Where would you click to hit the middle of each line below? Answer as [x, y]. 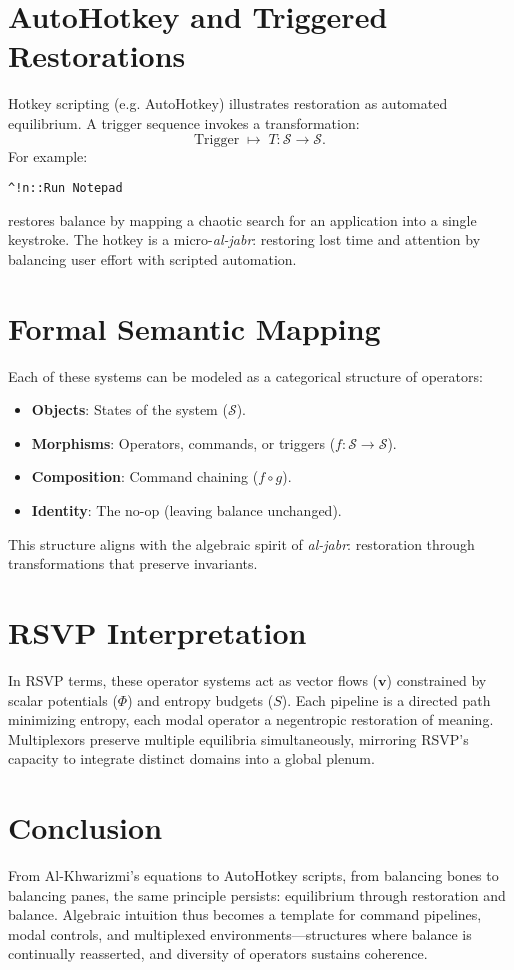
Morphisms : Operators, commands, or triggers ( [183, 442]
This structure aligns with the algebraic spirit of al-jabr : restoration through [241, 543]
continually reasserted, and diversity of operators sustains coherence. [218, 953]
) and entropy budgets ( [200, 699]
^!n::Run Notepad [65, 188]
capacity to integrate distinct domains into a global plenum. [191, 758]
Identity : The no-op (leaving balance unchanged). [186, 510]
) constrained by [436, 679]
